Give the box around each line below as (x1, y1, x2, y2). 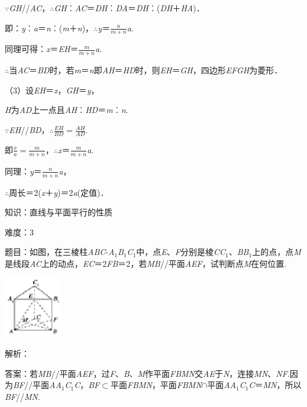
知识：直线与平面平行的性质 (5, 206, 112, 218)
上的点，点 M (252, 246, 301, 258)
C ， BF (74, 379, 100, 391)
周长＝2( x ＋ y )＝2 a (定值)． (9, 186, 109, 198)
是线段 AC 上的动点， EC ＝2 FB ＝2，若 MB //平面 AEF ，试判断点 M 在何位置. (5, 257, 287, 269)
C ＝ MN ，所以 (248, 379, 302, 391)
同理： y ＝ (5, 164, 42, 177)
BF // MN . (5, 390, 40, 402)
